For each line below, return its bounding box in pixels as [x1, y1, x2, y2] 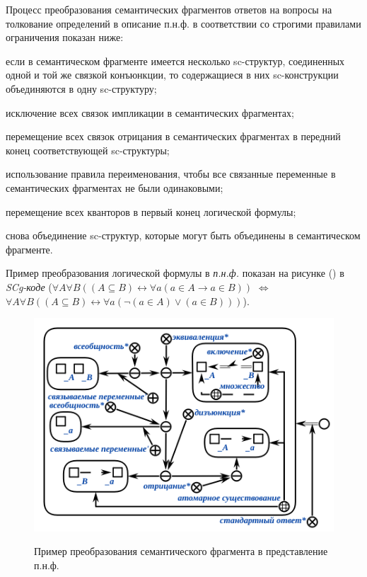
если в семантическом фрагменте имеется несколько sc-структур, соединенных [6, 53, 345, 68]
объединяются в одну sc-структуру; [6, 81, 157, 96]
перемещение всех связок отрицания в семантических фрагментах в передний [6, 129, 341, 144]
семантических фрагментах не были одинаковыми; [6, 180, 223, 195]
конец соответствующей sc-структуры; [6, 142, 170, 157]
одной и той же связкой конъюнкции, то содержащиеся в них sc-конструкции [6, 67, 339, 82]
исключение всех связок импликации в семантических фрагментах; [6, 105, 294, 120]
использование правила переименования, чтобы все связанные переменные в [6, 166, 336, 181]
